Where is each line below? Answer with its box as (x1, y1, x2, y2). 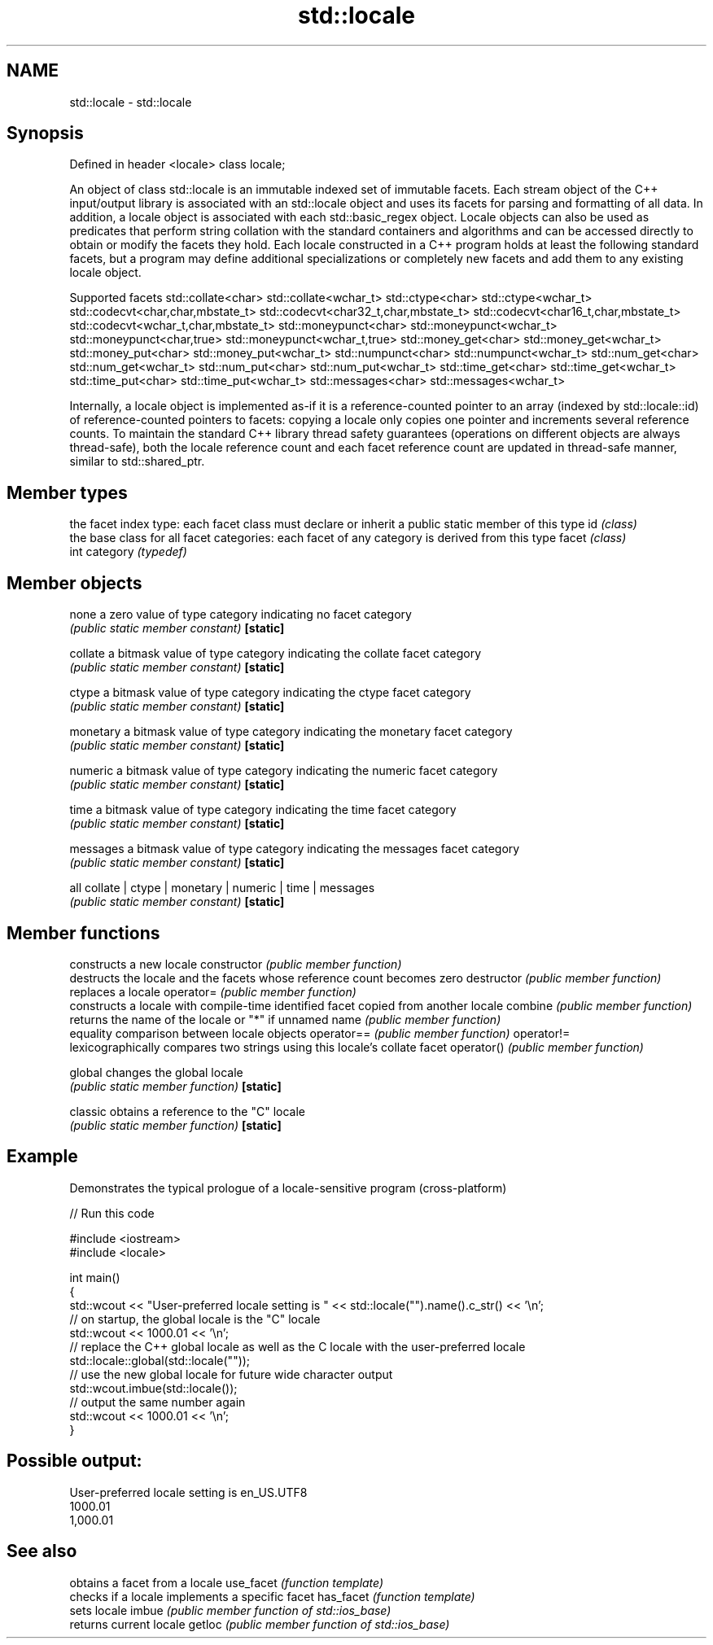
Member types (7, 482, 128, 503)
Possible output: (7, 1450, 142, 1472)
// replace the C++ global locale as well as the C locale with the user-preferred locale (69, 1339, 526, 1354)
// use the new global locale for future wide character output (69, 1367, 393, 1381)
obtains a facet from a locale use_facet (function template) (69, 1575, 384, 1590)
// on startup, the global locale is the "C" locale (69, 1311, 321, 1326)
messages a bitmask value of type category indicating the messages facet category (69, 842, 520, 856)
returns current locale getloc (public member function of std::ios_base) (69, 1617, 450, 1631)
